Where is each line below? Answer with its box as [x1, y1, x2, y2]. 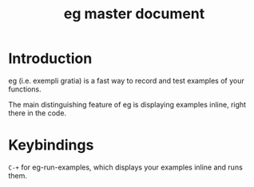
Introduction [8, 49, 93, 68]
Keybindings [8, 136, 94, 154]
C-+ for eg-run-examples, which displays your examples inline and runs [8, 162, 244, 172]
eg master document [63, 5, 205, 23]
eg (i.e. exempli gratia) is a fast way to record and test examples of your [8, 76, 245, 85]
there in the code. [8, 108, 66, 118]
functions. [8, 84, 42, 94]
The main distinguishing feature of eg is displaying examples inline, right [8, 99, 246, 109]
